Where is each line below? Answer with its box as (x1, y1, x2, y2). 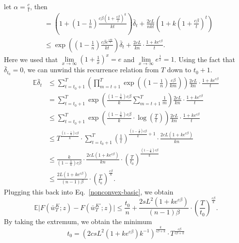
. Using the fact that (174, 54, 235, 64)
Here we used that (4, 54, 58, 64)
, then (30, 1, 48, 11)
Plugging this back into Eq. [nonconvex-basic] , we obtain (4, 186, 174, 196)
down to (167, 65, 191, 75)
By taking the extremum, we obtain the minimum (4, 216, 152, 226)
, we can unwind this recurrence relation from (23, 65, 159, 75)
